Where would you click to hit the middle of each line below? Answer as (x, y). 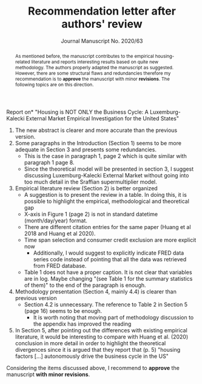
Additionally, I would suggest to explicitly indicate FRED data (109, 253)
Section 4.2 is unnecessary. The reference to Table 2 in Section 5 (106, 304)
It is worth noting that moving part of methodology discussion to (113, 317)
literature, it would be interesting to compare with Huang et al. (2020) (102, 337)
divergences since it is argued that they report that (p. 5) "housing (98, 349)
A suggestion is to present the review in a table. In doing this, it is (105, 194)
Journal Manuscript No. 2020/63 (102, 41)
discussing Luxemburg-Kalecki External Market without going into (106, 175)
